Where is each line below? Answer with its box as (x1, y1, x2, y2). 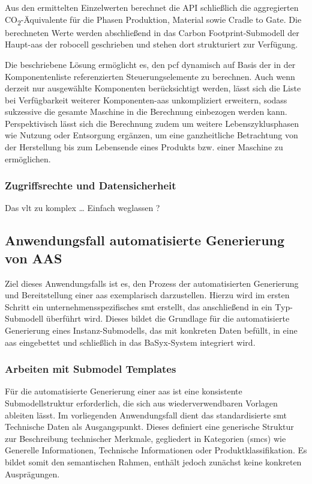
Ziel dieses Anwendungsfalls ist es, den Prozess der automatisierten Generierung (5, 277, 299, 289)
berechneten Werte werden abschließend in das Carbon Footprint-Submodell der (5, 26, 299, 38)
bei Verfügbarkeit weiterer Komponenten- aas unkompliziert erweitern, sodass (5, 93, 287, 106)
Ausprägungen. (5, 467, 60, 480)
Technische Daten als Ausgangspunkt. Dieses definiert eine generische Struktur (5, 420, 294, 433)
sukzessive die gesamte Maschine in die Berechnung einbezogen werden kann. (5, 105, 287, 118)
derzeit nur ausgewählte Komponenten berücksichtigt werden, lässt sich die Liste (5, 82, 301, 94)
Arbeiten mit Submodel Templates (5, 361, 176, 376)
